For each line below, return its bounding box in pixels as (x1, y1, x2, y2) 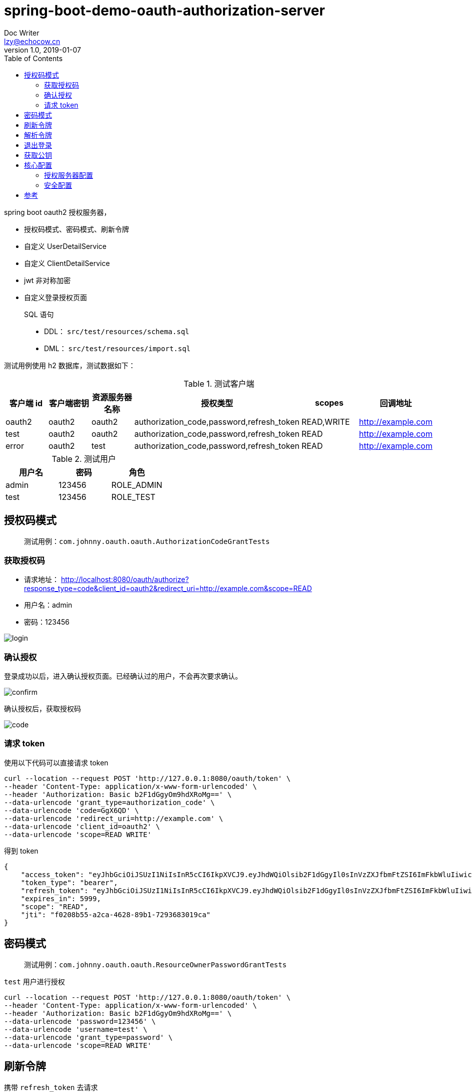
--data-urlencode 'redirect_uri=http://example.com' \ (4, 814, 223, 823)
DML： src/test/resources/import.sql (44, 344, 191, 353)
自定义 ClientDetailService (24, 258, 110, 267)
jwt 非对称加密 (24, 276, 71, 285)
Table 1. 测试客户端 (183, 378, 254, 389)
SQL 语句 (24, 310, 54, 319)
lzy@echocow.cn (4, 37, 60, 46)
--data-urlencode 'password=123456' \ (4, 1017, 156, 1025)
